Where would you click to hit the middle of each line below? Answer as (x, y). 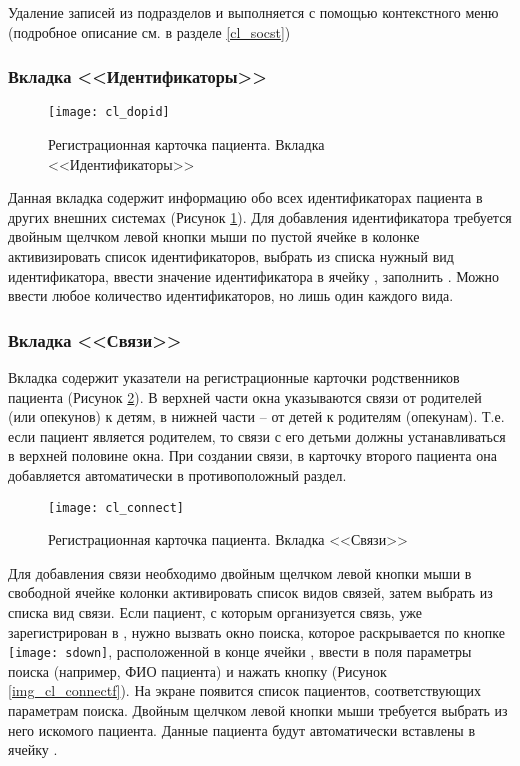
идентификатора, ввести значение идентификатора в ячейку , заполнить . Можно (254, 275)
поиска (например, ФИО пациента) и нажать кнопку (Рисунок (197, 670)
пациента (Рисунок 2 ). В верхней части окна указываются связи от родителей (245, 396)
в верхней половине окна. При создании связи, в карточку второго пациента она (252, 455)
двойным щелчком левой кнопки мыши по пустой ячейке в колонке (214, 236)
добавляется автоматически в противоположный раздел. (177, 475)
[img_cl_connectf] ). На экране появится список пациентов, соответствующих (244, 690)
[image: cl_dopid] (109, 112)
